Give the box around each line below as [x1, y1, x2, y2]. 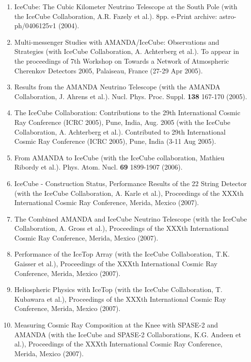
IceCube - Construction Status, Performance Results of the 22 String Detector [14, 178, 247, 188]
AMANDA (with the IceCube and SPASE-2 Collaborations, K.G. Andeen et [14, 329, 241, 339]
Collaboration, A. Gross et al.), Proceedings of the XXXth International [14, 223, 229, 233]
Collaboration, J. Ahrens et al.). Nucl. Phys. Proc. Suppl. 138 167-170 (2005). [14, 91, 247, 101]
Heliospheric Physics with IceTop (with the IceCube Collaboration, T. [14, 284, 222, 294]
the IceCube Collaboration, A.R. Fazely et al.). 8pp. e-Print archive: [14, 11, 217, 21]
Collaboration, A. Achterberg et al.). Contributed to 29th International [14, 126, 226, 137]
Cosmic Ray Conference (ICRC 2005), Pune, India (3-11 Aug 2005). [14, 136, 216, 146]
